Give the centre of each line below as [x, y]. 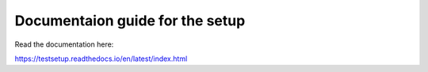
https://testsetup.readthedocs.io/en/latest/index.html [101, 59]
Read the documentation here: [64, 44]
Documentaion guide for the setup [130, 21]
